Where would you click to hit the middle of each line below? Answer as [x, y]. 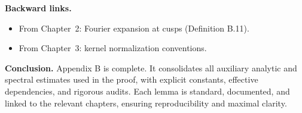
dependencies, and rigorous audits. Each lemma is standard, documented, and [147, 91]
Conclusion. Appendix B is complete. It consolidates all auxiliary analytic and [151, 68]
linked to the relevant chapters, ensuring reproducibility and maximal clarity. [146, 103]
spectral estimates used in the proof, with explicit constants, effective [132, 79]
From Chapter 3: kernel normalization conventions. [113, 48]
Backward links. [38, 8]
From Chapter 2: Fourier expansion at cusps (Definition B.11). [134, 28]
